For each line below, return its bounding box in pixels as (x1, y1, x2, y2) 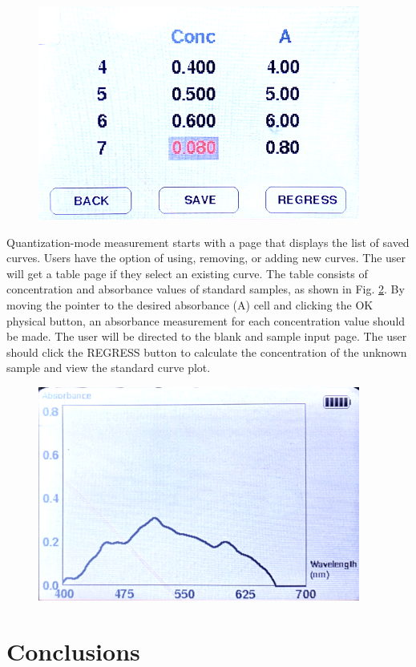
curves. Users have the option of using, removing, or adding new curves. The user (6, 249, 406, 266)
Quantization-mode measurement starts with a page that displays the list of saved (6, 233, 410, 250)
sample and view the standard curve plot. (6, 359, 211, 376)
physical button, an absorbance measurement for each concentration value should (6, 312, 406, 329)
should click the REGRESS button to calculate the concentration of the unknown (6, 343, 407, 360)
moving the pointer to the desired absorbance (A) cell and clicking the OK (6, 296, 374, 313)
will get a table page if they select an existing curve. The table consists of (6, 265, 368, 281)
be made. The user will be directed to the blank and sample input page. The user (6, 328, 407, 345)
